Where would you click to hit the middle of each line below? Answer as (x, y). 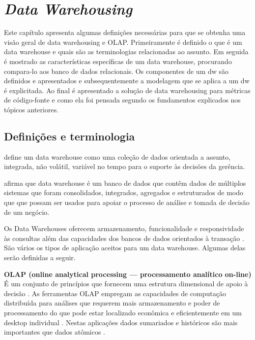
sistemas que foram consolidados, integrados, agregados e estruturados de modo (124, 192)
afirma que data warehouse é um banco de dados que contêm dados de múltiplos (125, 183)
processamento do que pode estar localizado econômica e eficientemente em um (123, 312)
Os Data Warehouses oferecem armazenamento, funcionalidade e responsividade (124, 228)
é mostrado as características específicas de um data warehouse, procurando (118, 61)
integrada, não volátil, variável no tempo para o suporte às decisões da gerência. (125, 166)
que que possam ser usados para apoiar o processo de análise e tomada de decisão (127, 202)
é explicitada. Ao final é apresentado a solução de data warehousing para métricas (127, 90)
